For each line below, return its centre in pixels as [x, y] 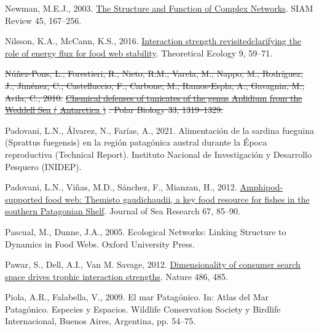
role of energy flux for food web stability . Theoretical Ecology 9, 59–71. [139, 53]
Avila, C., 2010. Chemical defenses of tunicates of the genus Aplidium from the [154, 97]
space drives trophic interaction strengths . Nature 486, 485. [116, 276]
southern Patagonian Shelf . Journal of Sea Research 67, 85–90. [123, 211]
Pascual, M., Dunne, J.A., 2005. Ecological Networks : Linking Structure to [146, 231]
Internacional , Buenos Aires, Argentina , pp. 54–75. [100, 321]
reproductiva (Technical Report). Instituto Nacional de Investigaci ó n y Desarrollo [159, 154]
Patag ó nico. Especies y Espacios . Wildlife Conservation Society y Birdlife [143, 309]
